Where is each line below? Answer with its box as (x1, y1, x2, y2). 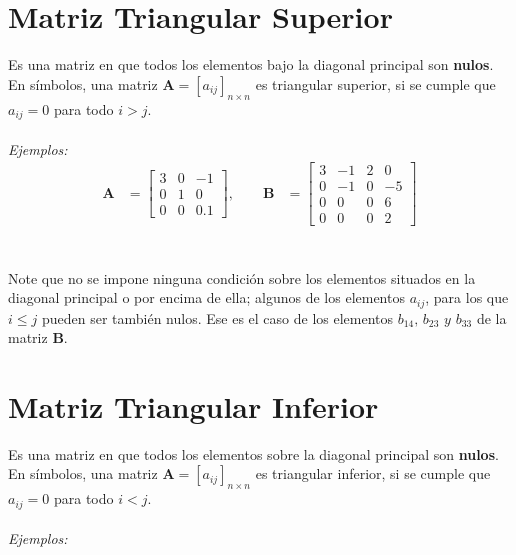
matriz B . (8, 327, 68, 348)
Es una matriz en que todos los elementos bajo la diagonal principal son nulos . (8, 54, 494, 75)
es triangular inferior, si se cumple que (255, 463, 491, 484)
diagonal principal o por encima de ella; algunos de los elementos (8, 287, 405, 308)
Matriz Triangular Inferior (8, 385, 379, 426)
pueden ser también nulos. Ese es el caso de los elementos (41, 307, 394, 328)
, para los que (425, 287, 509, 308)
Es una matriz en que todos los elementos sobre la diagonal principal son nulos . (8, 443, 499, 464)
